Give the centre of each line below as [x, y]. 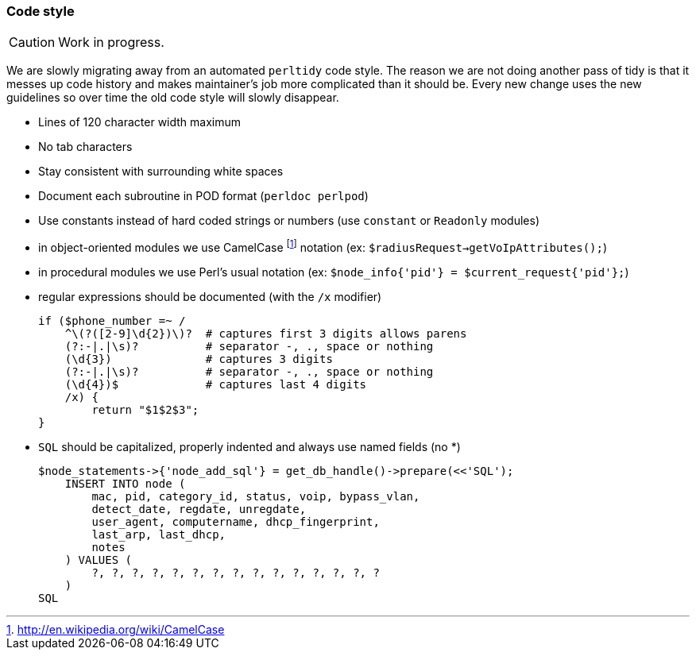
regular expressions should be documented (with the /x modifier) [210, 297]
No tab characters [85, 147]
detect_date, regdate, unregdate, [199, 509]
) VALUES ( [99, 560]
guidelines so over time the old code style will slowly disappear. [173, 98]
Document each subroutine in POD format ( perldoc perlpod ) [203, 196]
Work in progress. [111, 42]
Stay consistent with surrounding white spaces [161, 172]
